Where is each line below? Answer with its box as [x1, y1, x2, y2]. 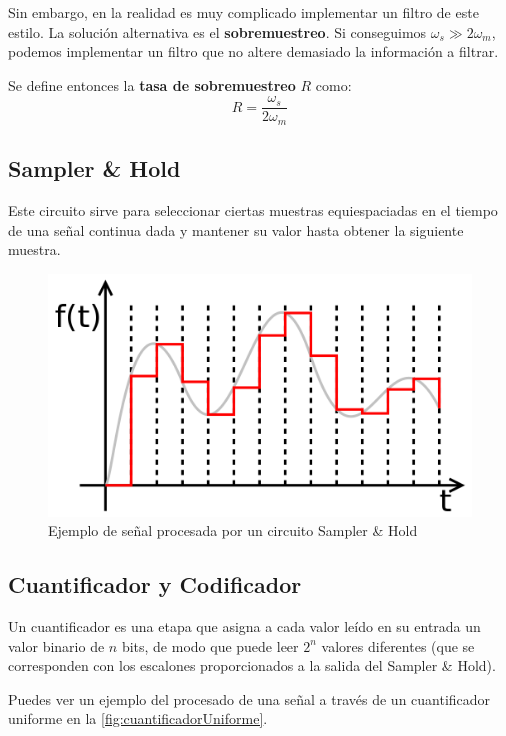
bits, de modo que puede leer [121, 635, 299, 656]
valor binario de [8, 635, 105, 656]
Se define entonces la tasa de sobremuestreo [8, 74, 296, 95]
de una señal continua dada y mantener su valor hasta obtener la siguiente [8, 219, 464, 240]
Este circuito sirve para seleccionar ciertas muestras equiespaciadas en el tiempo [8, 200, 498, 221]
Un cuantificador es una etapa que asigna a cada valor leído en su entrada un [8, 615, 481, 636]
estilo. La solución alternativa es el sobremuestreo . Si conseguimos [8, 21, 427, 42]
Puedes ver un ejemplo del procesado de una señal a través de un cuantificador [8, 688, 491, 709]
